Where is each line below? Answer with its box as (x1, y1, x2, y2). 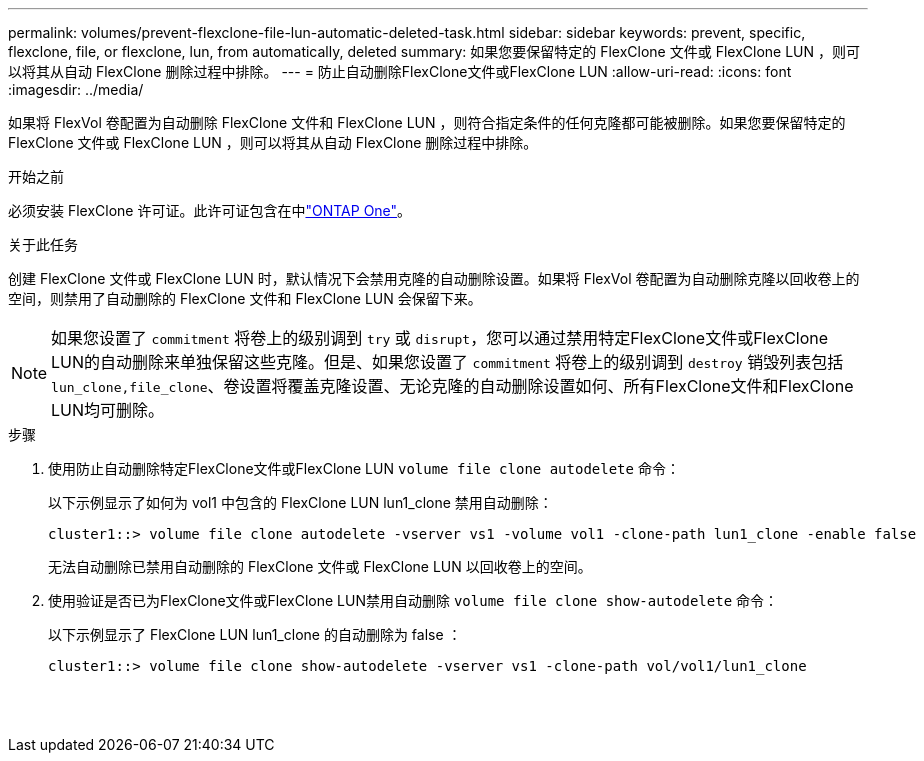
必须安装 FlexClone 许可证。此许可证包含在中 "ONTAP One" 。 (8, 202, 412, 219)
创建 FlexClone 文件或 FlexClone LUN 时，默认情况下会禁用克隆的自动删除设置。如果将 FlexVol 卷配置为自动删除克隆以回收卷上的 (8, 270, 860, 287)
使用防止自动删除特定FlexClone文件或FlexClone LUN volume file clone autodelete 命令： (48, 460, 680, 477)
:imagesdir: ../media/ (8, 81, 144, 98)
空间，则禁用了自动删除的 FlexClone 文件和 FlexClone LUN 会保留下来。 (8, 290, 482, 307)
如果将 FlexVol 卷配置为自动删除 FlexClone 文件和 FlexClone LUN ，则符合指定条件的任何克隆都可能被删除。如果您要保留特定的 (8, 114, 846, 131)
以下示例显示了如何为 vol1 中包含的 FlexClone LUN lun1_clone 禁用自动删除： (48, 494, 553, 511)
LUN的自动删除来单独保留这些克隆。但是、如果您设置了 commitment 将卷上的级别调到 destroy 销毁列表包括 (51, 352, 844, 372)
